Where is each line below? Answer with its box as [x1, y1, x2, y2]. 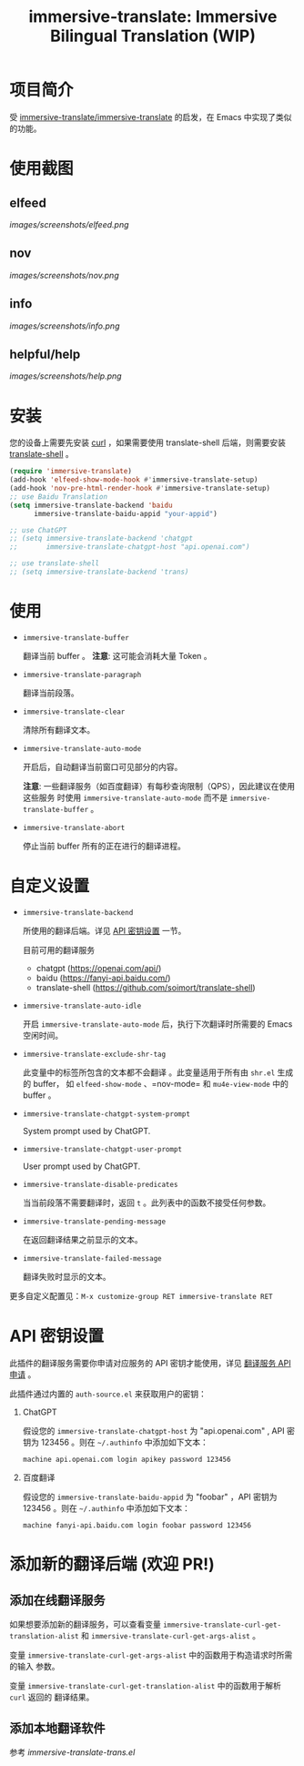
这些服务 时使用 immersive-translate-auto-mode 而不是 [22, 792, 228, 803]
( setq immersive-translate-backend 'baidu [9, 501, 173, 510]
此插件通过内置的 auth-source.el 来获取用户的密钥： [9, 1388, 208, 1399]
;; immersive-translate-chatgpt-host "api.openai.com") [9, 543, 250, 552]
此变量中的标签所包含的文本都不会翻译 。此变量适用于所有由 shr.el [22, 1067, 276, 1078]
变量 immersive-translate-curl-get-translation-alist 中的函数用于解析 [9, 1680, 282, 1690]
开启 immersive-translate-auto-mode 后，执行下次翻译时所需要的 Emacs [22, 1018, 293, 1030]
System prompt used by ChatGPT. [22, 1125, 151, 1136]
